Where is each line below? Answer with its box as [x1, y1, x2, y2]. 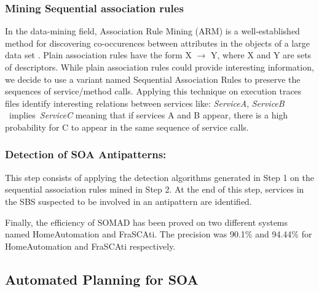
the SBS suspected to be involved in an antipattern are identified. [5, 194, 252, 207]
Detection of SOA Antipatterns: [5, 147, 167, 162]
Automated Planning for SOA [5, 269, 199, 288]
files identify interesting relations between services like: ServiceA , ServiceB [5, 96, 285, 109]
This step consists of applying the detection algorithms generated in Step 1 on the [5, 171, 314, 183]
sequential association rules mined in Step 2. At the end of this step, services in [5, 183, 304, 196]
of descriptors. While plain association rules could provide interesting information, [5, 61, 314, 73]
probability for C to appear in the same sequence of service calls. [5, 120, 249, 133]
